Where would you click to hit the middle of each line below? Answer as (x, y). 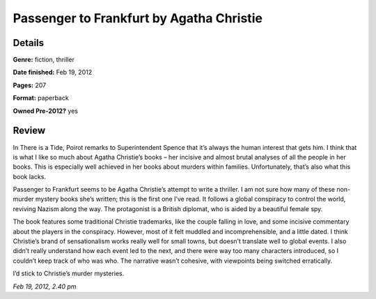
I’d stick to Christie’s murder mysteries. (69, 274)
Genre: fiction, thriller (44, 60)
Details (29, 43)
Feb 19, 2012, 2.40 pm (45, 286)
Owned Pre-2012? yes (45, 111)
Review (29, 131)
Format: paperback (41, 98)
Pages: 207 (30, 85)
